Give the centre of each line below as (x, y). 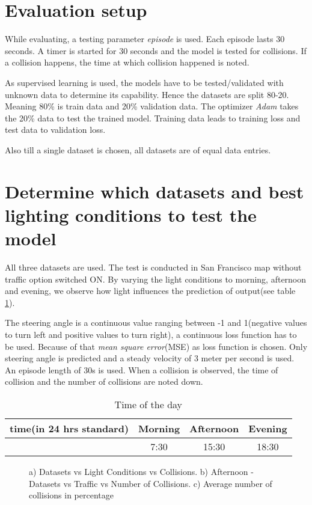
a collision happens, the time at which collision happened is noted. (127, 62)
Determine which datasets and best (154, 191)
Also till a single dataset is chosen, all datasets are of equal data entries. (138, 149)
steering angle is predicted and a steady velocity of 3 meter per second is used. (150, 358)
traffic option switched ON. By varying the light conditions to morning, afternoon (156, 279)
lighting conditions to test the (131, 214)
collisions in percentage (71, 495)
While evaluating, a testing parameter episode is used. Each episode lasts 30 (145, 39)
